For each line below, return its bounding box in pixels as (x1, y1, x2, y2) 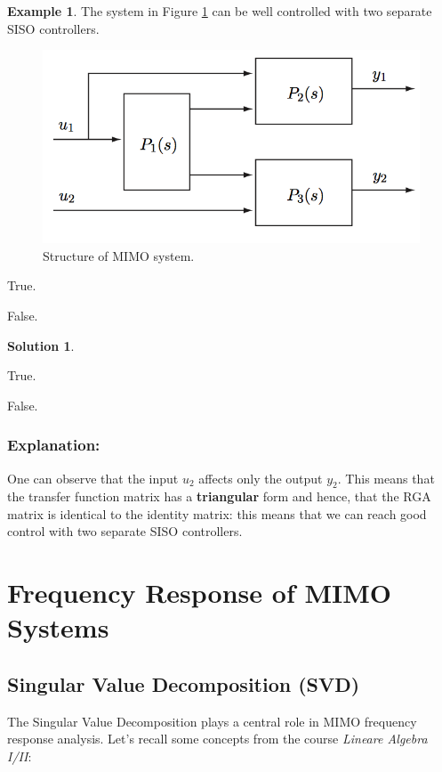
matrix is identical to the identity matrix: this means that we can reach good (7, 504, 427, 523)
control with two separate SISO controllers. (7, 522, 243, 540)
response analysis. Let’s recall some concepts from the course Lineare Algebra (7, 729, 428, 748)
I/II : (7, 747, 32, 766)
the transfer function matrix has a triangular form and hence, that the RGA (7, 487, 431, 506)
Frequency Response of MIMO (7, 574, 391, 611)
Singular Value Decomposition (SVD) (7, 670, 360, 698)
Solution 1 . (7, 336, 75, 354)
